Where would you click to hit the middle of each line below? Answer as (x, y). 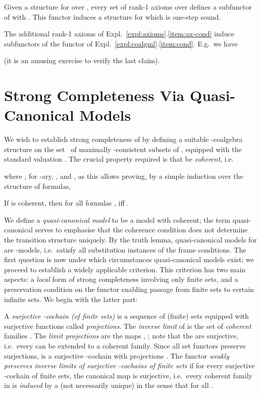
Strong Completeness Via (94, 95)
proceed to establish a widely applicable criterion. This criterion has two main (125, 269)
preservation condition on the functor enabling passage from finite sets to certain (129, 289)
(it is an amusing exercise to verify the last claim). (82, 60)
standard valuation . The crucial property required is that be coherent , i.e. (119, 159)
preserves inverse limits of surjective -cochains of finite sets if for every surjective (129, 365)
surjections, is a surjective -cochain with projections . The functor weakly (117, 355)
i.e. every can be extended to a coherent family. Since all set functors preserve (125, 345)
